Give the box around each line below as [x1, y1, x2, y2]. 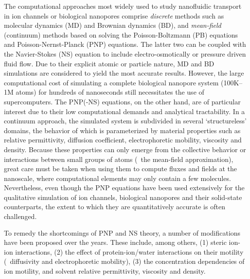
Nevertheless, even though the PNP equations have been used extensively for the [4, 182, 245, 193]
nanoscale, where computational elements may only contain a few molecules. [4, 173, 231, 183]
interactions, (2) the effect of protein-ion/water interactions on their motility [15, 246, 244, 257]
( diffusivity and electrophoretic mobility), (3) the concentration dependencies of [4, 256, 245, 266]
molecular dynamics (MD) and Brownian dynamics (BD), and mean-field [4, 20, 221, 30]
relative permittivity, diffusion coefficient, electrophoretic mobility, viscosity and [4, 135, 242, 145]
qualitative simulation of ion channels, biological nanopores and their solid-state [4, 192, 242, 202]
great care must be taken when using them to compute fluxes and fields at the [4, 163, 237, 174]
